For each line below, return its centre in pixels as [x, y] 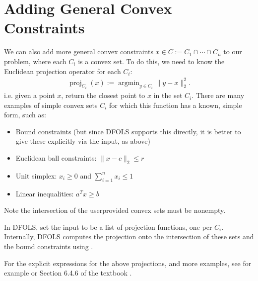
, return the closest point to [103, 95]
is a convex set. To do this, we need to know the [151, 61]
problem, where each [35, 61]
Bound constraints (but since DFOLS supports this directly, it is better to [128, 131]
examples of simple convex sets [51, 105]
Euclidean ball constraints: [56, 158]
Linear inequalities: [45, 193]
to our [233, 51]
